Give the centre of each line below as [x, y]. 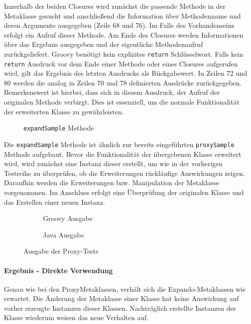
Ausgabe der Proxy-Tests [61, 251]
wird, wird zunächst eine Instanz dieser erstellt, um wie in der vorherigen [113, 163]
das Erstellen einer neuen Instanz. [55, 202]
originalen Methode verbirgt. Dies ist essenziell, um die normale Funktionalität [122, 102]
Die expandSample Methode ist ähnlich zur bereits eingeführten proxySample [119, 144]
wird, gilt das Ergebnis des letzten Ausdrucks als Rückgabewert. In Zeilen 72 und [125, 73]
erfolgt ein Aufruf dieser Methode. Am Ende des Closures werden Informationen [124, 34]
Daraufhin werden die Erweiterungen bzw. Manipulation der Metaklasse [112, 183]
